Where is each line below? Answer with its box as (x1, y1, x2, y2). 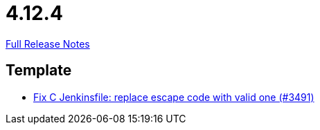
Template (6, 62, 72, 80)
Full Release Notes (6, 37, 90, 50)
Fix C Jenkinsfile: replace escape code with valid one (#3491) (33, 91, 314, 103)
